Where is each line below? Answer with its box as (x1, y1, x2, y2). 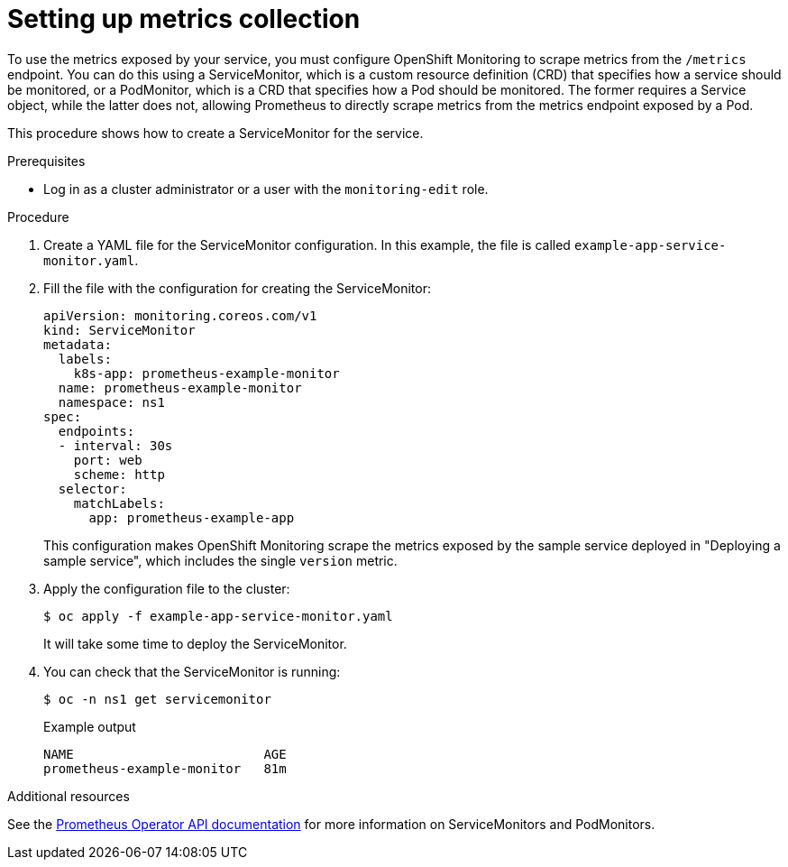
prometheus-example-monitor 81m (43, 761, 287, 776)
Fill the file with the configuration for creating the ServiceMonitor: (43, 280, 431, 296)
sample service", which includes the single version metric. (43, 552, 398, 568)
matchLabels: (73, 495, 165, 511)
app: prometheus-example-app (88, 510, 295, 525)
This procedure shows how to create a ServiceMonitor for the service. (7, 125, 424, 141)
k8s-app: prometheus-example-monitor (73, 365, 340, 381)
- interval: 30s (58, 438, 173, 453)
